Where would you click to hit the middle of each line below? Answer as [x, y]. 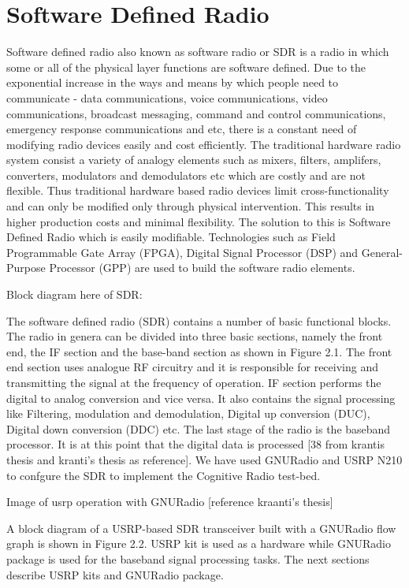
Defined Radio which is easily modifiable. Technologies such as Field [171, 237]
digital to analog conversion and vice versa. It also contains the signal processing [201, 398]
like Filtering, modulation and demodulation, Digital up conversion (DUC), [188, 413]
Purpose [26, 268]
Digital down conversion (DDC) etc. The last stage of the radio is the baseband [199, 428]
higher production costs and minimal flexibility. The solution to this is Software [199, 221]
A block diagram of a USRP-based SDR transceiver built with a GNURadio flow [201, 528]
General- [382, 252]
